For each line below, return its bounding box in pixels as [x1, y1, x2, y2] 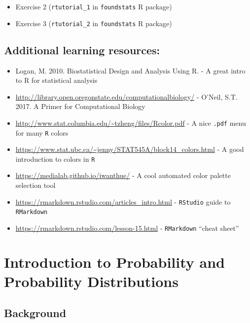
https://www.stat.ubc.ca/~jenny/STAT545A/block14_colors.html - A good [15, 144, 244, 154]
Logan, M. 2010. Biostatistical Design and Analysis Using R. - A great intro [15, 65, 246, 75]
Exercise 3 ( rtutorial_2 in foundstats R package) [15, 18, 172, 28]
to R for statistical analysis [15, 75, 98, 85]
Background [4, 305, 67, 320]
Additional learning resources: [4, 42, 160, 57]
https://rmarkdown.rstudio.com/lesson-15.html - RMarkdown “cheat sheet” [15, 222, 239, 233]
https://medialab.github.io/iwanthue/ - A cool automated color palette [15, 170, 231, 180]
